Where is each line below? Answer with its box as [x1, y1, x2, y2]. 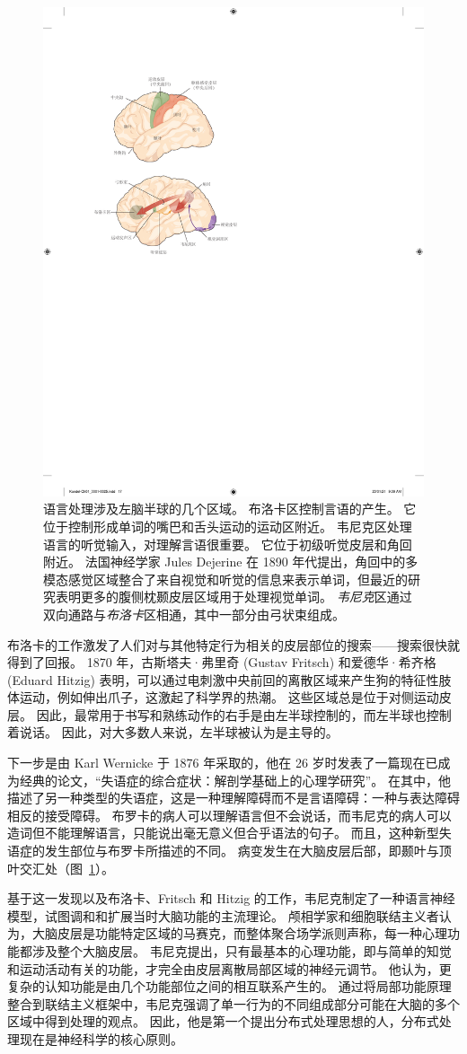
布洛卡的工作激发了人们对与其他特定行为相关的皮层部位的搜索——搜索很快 [7, 635, 447, 654]
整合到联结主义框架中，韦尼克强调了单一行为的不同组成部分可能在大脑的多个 [7, 994, 460, 1013]
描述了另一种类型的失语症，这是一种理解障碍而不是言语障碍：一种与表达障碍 [7, 788, 460, 807]
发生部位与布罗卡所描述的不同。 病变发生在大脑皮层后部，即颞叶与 [44, 841, 439, 860]
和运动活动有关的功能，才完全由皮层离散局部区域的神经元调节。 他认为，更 [7, 959, 452, 978]
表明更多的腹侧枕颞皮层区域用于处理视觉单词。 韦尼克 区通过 [55, 587, 412, 606]
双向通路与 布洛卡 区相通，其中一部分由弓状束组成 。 [43, 604, 345, 623]
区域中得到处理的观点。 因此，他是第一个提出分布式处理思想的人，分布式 [7, 1012, 439, 1031]
